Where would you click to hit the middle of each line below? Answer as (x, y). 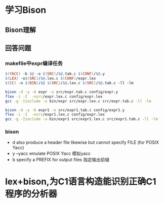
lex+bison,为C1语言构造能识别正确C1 (81, 182)
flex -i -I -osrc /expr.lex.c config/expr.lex (54, 97)
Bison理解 (20, 30)
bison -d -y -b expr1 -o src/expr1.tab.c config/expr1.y (65, 110)
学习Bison (26, 10)
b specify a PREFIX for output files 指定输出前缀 (61, 160)
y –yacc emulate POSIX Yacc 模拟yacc (51, 154)
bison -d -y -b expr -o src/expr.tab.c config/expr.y (62, 92)
